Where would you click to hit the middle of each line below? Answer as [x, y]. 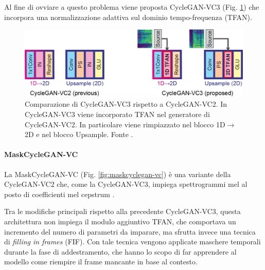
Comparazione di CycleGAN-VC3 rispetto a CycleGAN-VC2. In [126, 104]
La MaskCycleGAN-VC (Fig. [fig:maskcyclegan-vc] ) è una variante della [118, 174]
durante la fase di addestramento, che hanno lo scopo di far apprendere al [120, 251]
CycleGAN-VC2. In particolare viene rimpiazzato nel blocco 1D [125, 124]
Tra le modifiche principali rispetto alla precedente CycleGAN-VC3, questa [122, 211]
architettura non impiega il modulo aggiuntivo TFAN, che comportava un [120, 221]
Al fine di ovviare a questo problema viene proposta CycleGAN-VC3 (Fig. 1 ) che [132, 7]
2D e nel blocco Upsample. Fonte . [79, 134]
